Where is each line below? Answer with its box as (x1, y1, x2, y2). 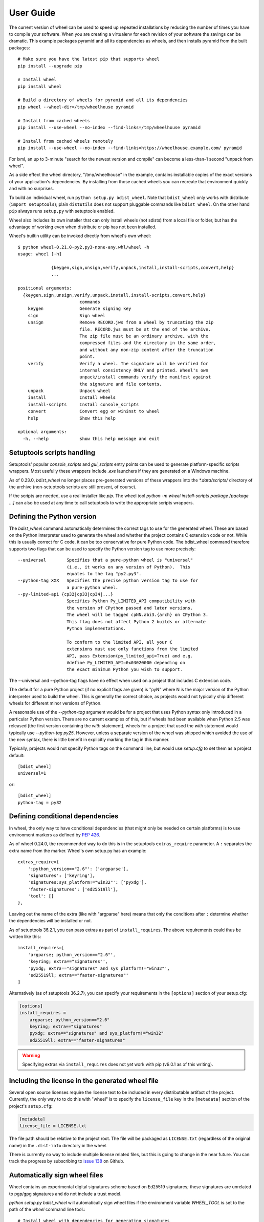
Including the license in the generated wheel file (9, 1076, 159, 1085)
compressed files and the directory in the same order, (79, 340, 217, 346)
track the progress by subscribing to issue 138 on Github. (9, 1158, 125, 1164)
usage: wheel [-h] (18, 251, 62, 257)
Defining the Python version (9, 512, 97, 521)
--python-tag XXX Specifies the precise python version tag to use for (18, 578, 198, 584)
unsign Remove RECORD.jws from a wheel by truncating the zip (27, 320, 214, 325)
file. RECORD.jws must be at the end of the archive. (79, 327, 211, 332)
